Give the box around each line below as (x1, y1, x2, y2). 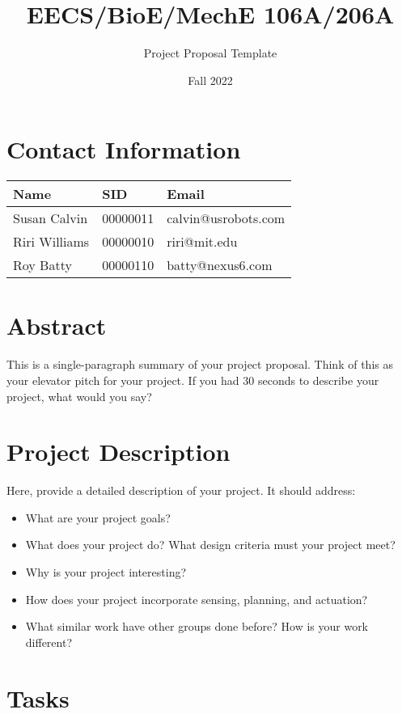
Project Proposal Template (143, 44, 277, 61)
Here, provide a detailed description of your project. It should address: (6, 482, 356, 499)
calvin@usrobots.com (167, 209, 286, 228)
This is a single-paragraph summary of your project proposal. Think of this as (6, 356, 393, 373)
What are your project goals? (25, 509, 171, 526)
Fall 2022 (188, 71, 233, 88)
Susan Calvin (13, 209, 88, 228)
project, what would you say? (6, 387, 152, 404)
